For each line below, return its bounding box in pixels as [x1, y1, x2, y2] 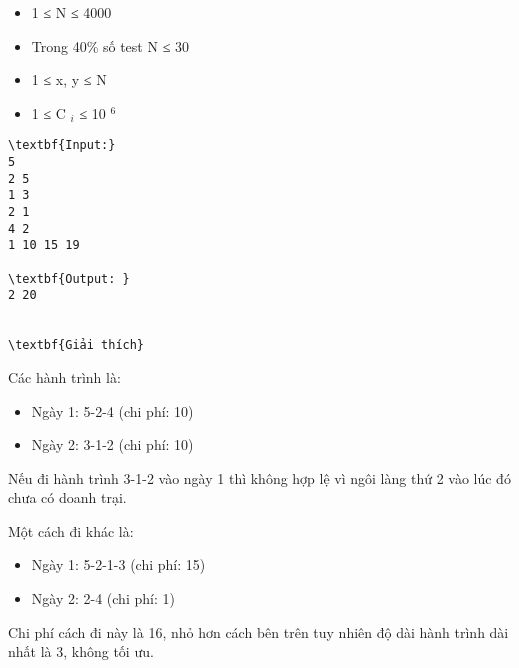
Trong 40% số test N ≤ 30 [31, 35, 189, 56]
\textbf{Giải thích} [8, 338, 145, 353]
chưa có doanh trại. [8, 487, 127, 508]
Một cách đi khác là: [8, 520, 134, 541]
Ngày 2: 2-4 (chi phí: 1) [31, 588, 175, 609]
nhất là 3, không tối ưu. [8, 641, 154, 662]
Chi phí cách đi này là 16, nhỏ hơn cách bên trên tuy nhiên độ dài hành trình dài [8, 621, 509, 642]
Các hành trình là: [8, 366, 121, 387]
